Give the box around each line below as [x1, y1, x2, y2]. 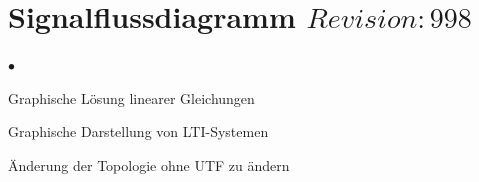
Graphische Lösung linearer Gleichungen [8, 87, 255, 108]
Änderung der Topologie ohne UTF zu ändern [8, 154, 290, 175]
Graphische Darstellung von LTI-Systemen [8, 121, 269, 142]
